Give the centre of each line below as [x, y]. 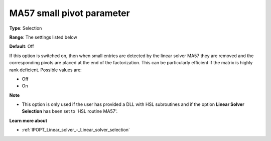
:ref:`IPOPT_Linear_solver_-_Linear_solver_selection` [76, 130]
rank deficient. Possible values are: [46, 70]
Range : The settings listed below [43, 37]
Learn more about [28, 120]
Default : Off [22, 46]
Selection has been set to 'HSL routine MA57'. [70, 111]
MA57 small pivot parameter [70, 13]
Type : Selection [26, 28]
